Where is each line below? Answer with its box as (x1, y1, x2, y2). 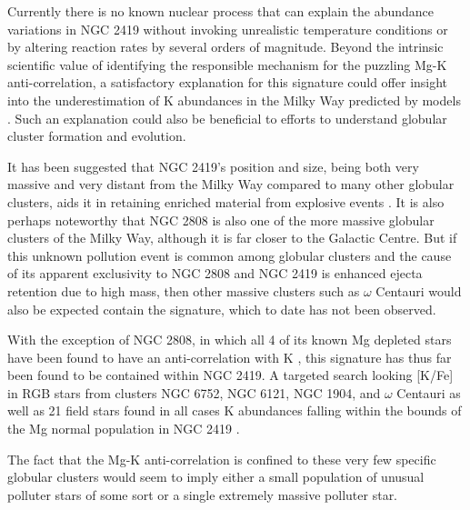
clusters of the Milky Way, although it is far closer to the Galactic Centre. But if (7, 228, 457, 247)
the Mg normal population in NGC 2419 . (7, 419, 240, 438)
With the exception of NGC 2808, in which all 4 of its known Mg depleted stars (7, 330, 452, 349)
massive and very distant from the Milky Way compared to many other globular (7, 175, 455, 194)
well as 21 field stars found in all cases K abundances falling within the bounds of (7, 401, 462, 420)
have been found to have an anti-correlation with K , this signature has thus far (7, 347, 452, 366)
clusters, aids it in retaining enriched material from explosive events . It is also (7, 192, 445, 211)
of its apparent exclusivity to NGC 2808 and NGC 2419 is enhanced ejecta (7, 264, 423, 283)
